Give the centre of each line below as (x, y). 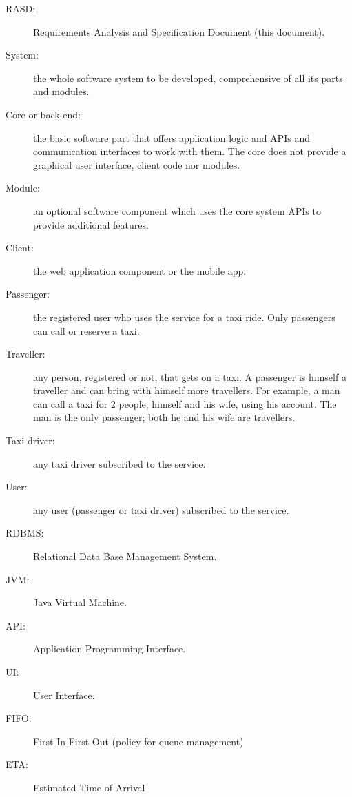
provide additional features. (91, 224)
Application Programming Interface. (110, 649)
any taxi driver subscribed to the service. (120, 463)
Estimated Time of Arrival (89, 787)
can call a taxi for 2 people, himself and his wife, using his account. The (185, 403)
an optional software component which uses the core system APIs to (177, 210)
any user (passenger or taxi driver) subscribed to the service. (161, 509)
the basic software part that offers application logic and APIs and (172, 137)
